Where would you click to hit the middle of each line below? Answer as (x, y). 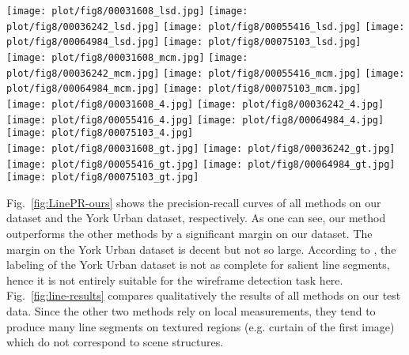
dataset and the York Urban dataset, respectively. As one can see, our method (196, 218)
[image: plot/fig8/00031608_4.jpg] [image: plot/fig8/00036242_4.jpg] (195, 104)
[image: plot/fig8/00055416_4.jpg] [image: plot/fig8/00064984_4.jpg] (195, 120)
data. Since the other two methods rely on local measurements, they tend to (191, 311)
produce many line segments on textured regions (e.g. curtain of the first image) (201, 326)
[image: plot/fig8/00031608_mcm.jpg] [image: (127, 57)
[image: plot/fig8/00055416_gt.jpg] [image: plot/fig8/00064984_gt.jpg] (201, 164)
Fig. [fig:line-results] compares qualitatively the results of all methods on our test (204, 295)
